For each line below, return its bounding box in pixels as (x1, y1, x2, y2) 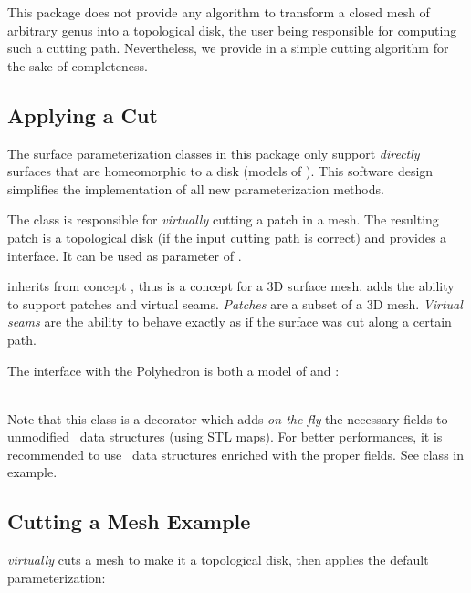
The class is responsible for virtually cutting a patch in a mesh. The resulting (7, 210, 439, 229)
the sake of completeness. (7, 56, 148, 75)
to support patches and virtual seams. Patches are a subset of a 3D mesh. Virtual (7, 294, 463, 313)
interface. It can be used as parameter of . (7, 245, 242, 265)
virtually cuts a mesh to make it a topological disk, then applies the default (7, 550, 429, 569)
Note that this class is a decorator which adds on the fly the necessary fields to (7, 409, 448, 428)
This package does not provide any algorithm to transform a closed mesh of (7, 3, 430, 21)
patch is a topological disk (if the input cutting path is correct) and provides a (7, 227, 447, 246)
